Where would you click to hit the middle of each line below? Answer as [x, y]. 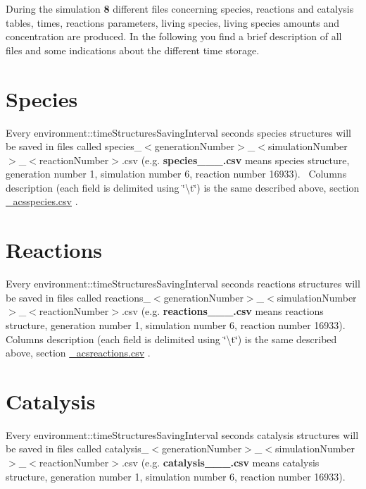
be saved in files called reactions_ [78, 297]
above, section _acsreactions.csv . [78, 353]
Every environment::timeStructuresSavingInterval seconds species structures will [179, 132]
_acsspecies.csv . [42, 201]
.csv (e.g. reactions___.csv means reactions [222, 311]
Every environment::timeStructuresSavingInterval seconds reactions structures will [183, 284]
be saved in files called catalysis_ [77, 448]
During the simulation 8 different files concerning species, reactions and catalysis [180, 8]
